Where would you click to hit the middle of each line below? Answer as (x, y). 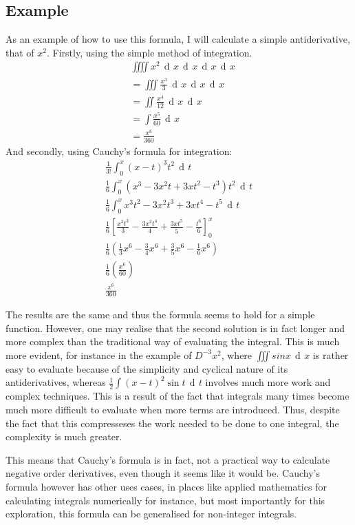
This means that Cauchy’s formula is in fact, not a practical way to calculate (168, 459)
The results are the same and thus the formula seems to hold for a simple (160, 315)
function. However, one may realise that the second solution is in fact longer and (175, 328)
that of (20, 52)
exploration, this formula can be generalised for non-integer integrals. (151, 514)
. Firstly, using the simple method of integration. (150, 52)
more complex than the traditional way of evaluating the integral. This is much (173, 341)
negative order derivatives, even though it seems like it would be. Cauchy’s (163, 473)
